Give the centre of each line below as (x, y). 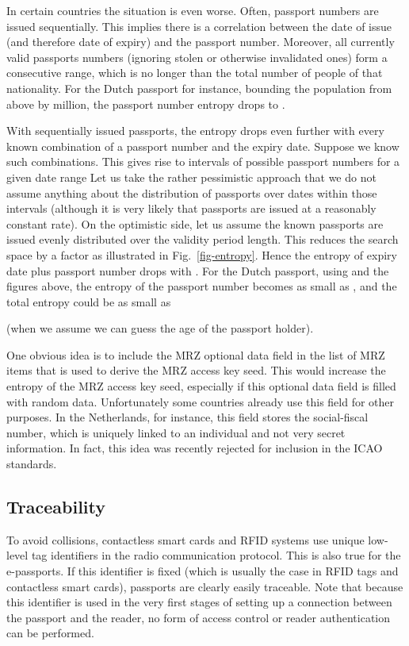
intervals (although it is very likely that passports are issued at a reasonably (191, 208)
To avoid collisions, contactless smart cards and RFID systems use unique (185, 539)
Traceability (56, 507)
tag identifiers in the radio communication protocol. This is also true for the (216, 555)
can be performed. (50, 633)
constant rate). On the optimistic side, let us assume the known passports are (195, 223)
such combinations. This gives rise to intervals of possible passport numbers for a (203, 161)
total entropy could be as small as (89, 301)
